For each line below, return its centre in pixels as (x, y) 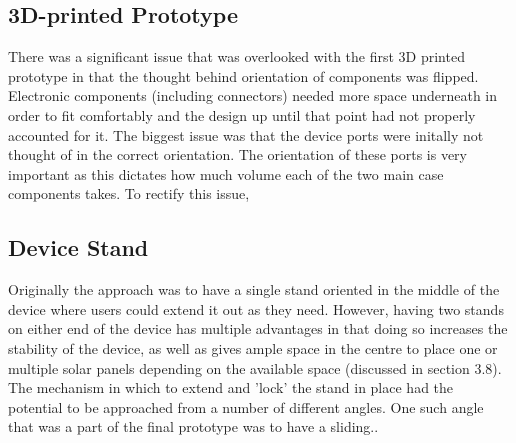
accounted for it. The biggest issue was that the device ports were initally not (246, 134)
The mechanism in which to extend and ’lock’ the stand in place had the (231, 387)
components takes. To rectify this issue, (129, 193)
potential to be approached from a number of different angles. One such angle (246, 406)
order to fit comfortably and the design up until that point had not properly (242, 114)
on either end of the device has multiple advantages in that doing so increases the (258, 328)
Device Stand (78, 247)
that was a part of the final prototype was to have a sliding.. (193, 426)
